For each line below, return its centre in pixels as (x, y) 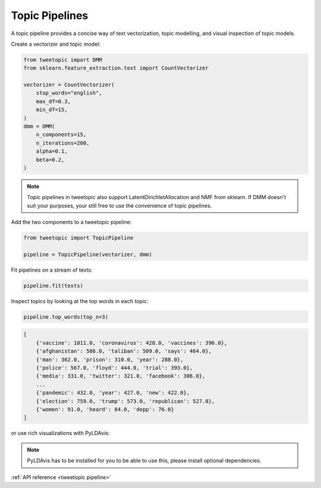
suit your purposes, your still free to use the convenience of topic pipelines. (119, 206)
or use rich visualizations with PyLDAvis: (60, 433)
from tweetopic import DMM (63, 60)
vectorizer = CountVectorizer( (69, 85)
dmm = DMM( (39, 127)
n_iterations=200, (63, 143)
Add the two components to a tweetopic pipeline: (71, 222)
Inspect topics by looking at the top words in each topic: (80, 301)
